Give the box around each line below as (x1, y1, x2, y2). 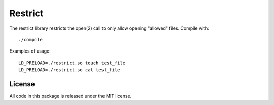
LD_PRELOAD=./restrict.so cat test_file (18, 67, 120, 73)
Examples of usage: (9, 48, 51, 54)
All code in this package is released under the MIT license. (9, 93, 132, 99)
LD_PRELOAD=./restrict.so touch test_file (18, 60, 126, 66)
